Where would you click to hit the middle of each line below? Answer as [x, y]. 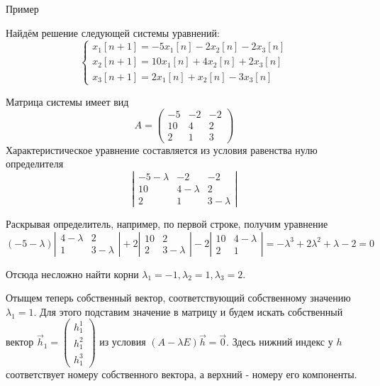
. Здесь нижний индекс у [280, 342]
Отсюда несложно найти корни [72, 274]
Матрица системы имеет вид [67, 101]
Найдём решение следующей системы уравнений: [113, 32]
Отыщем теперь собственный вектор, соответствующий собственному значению [178, 298]
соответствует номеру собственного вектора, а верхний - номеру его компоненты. [181, 374]
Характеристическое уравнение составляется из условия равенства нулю [162, 149]
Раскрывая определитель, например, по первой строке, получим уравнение [167, 223]
